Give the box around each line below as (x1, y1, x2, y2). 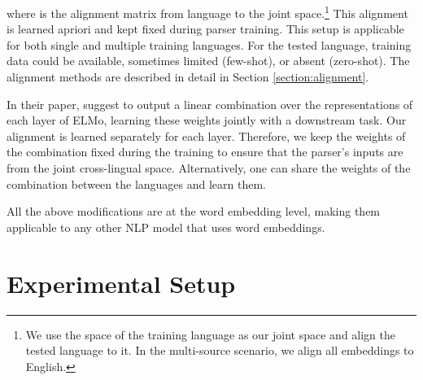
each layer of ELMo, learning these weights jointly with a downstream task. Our (7, 111, 407, 129)
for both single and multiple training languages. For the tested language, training (7, 36, 412, 53)
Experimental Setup (7, 266, 236, 299)
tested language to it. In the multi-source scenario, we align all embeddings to (25, 342, 414, 359)
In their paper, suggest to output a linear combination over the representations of (7, 95, 413, 112)
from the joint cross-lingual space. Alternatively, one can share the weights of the (7, 159, 411, 176)
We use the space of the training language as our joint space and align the (25, 325, 396, 343)
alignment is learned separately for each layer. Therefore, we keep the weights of (7, 127, 406, 144)
